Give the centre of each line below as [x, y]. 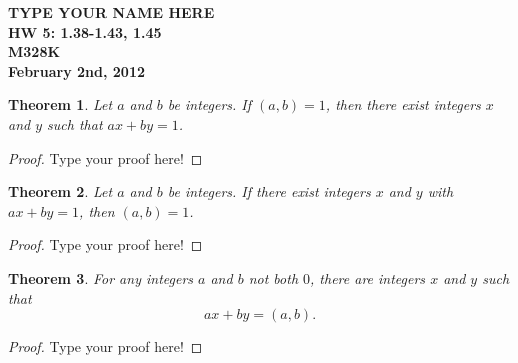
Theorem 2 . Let [60, 191]
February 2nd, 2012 [76, 70]
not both [273, 277]
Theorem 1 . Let [60, 104]
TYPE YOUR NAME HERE [111, 12]
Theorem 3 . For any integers [101, 277]
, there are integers [368, 277]
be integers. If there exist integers [269, 191]
